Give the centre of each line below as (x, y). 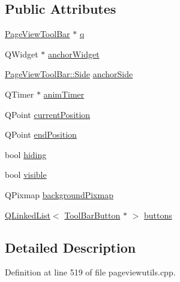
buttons (158, 215)
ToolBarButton (92, 215)
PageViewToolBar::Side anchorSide (69, 74)
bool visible (26, 175)
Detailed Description (70, 247)
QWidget (22, 54)
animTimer (64, 94)
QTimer (19, 94)
